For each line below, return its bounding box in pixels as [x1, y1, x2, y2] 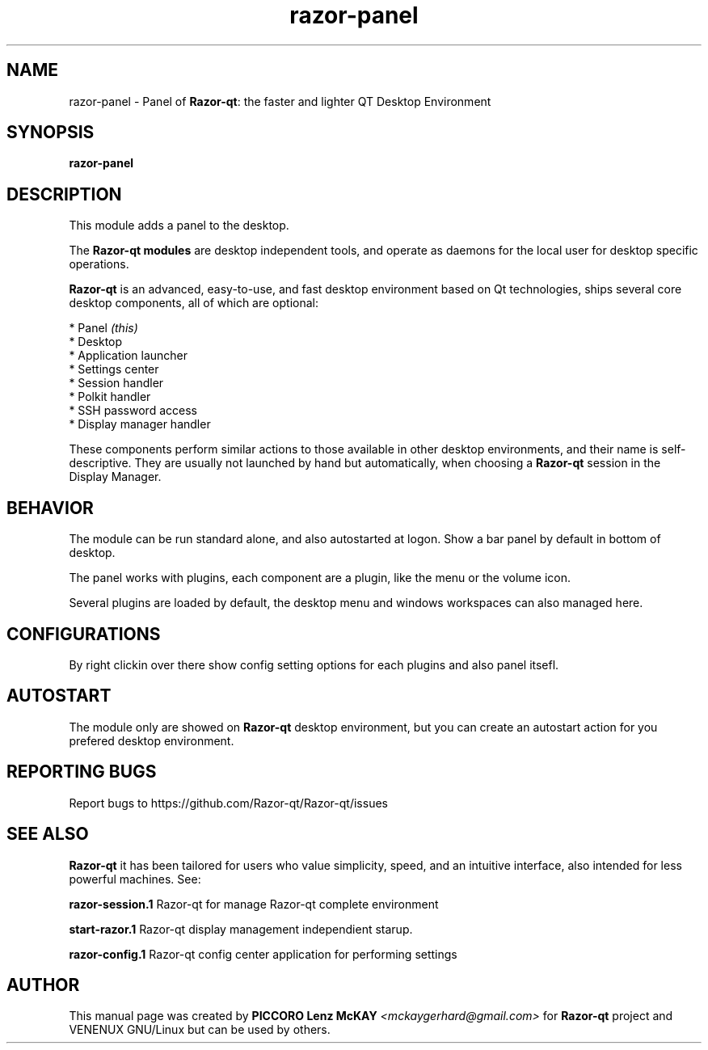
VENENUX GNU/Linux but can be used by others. [69, 1023, 331, 1037]
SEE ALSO [6, 824, 89, 845]
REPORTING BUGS [6, 761, 157, 782]
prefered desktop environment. [69, 733, 234, 748]
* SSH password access [69, 403, 197, 418]
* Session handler [69, 376, 164, 390]
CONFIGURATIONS [6, 623, 161, 644]
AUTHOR [6, 974, 80, 995]
